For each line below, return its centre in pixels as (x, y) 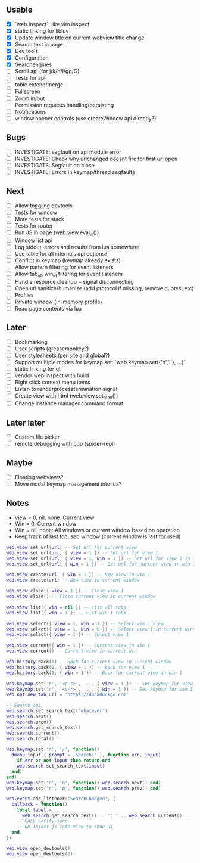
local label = (34, 810)
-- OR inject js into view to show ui (65, 827)
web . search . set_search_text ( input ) (61, 766)
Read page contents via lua (48, 309)
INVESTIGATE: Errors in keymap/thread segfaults (75, 172)
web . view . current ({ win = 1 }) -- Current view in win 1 (78, 645)
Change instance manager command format (69, 403)
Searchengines (33, 64)
